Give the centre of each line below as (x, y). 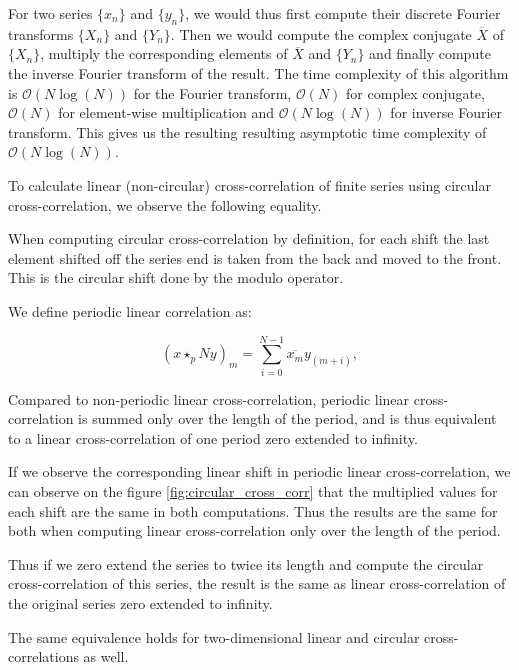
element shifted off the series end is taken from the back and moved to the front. (255, 257)
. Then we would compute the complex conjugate (321, 33)
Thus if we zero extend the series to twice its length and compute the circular (246, 563)
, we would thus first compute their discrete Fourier (343, 13)
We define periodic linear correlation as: (130, 310)
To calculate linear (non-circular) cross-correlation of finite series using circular (249, 184)
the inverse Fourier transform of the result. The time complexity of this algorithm (258, 72)
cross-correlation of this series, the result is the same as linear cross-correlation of (257, 583)
